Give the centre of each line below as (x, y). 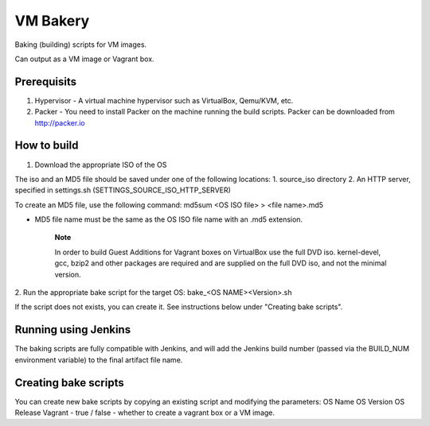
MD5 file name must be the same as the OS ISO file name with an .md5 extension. (168, 219)
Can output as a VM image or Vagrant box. (84, 59)
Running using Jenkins (73, 330)
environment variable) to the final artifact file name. (99, 360)
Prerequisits (46, 81)
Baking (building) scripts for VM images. (81, 45)
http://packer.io (60, 122)
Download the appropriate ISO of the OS (101, 165)
